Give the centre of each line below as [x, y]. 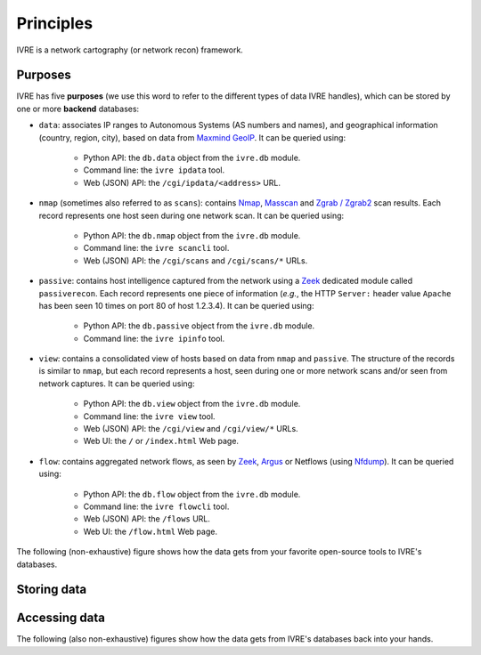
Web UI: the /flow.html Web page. [151, 531]
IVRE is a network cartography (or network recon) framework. [130, 50]
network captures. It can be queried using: [117, 384]
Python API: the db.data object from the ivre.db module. [192, 158]
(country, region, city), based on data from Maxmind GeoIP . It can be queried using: [192, 137]
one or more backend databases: [78, 109]
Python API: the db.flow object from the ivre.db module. [192, 494]
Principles [55, 23]
